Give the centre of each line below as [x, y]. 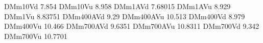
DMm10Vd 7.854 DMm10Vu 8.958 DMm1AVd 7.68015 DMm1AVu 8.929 [117, 6]
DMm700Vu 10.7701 [36, 36]
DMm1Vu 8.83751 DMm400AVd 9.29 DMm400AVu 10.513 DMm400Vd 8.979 [125, 16]
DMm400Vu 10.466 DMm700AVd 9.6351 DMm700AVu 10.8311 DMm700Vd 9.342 [132, 26]
